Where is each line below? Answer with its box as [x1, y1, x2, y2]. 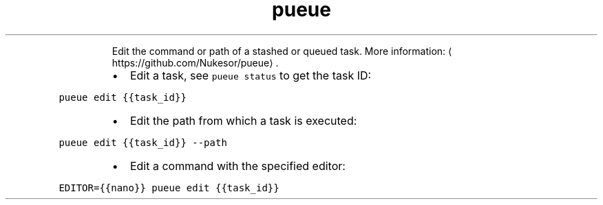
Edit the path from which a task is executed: [129, 113, 357, 128]
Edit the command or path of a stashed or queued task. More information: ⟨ [112, 45, 452, 57]
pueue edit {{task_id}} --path [59, 136, 227, 148]
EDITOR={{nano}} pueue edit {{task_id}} [59, 182, 279, 193]
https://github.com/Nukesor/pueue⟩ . [112, 56, 279, 69]
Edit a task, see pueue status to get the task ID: [129, 68, 372, 82]
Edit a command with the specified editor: [129, 158, 346, 173]
